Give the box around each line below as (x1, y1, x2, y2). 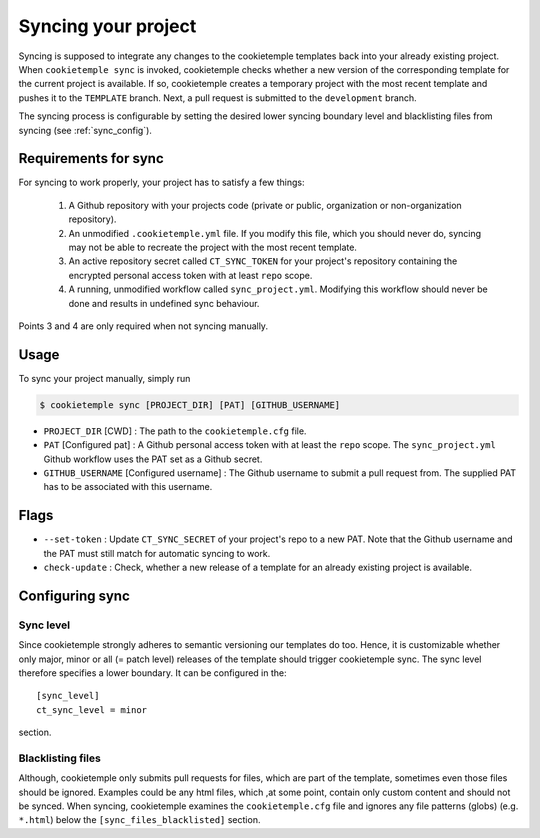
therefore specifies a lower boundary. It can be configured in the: (18, 666, 287, 679)
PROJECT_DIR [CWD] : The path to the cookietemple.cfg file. (43, 425, 307, 437)
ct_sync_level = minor (36, 704, 148, 715)
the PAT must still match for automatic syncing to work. (43, 547, 271, 559)
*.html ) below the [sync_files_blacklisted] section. (18, 814, 261, 826)
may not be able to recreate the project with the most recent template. (68, 241, 357, 253)
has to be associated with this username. (43, 481, 213, 493)
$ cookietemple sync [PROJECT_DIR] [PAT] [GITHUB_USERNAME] (39, 399, 341, 410)
